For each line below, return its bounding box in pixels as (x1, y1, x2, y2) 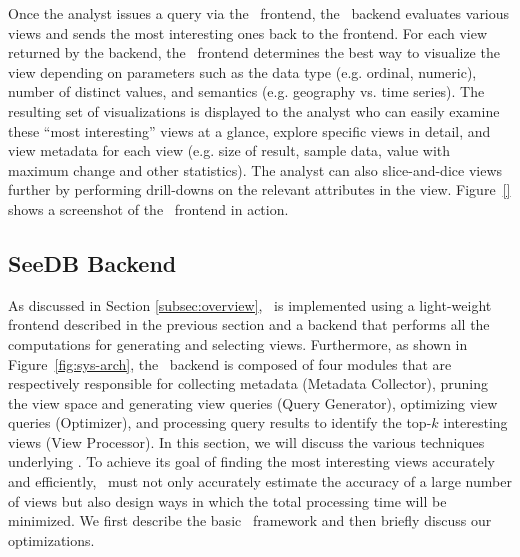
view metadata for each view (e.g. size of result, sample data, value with (8, 140, 451, 161)
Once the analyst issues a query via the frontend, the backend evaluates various (8, 3, 510, 23)
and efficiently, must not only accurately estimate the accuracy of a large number (8, 471, 512, 492)
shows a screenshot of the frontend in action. (8, 198, 289, 219)
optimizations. (8, 529, 95, 550)
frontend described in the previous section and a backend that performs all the (8, 314, 490, 335)
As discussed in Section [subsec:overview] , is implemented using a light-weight (8, 294, 492, 315)
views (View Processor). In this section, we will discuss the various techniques (8, 431, 485, 452)
